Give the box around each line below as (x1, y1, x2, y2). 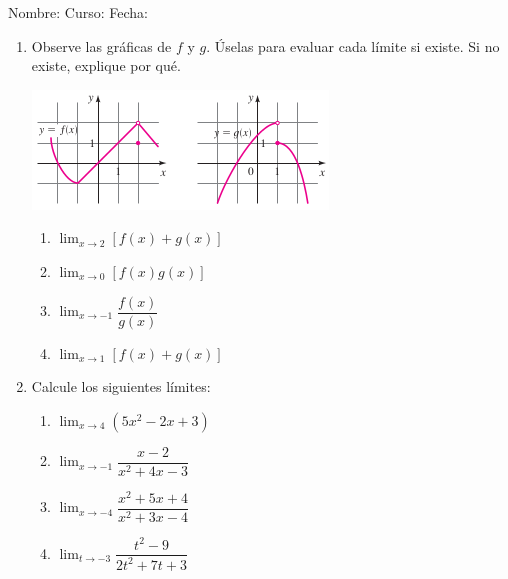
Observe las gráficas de (31, 35, 172, 56)
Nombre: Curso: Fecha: (8, 2, 148, 22)
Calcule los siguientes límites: (31, 376, 211, 397)
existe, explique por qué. (31, 55, 181, 76)
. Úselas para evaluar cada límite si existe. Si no (206, 35, 500, 56)
